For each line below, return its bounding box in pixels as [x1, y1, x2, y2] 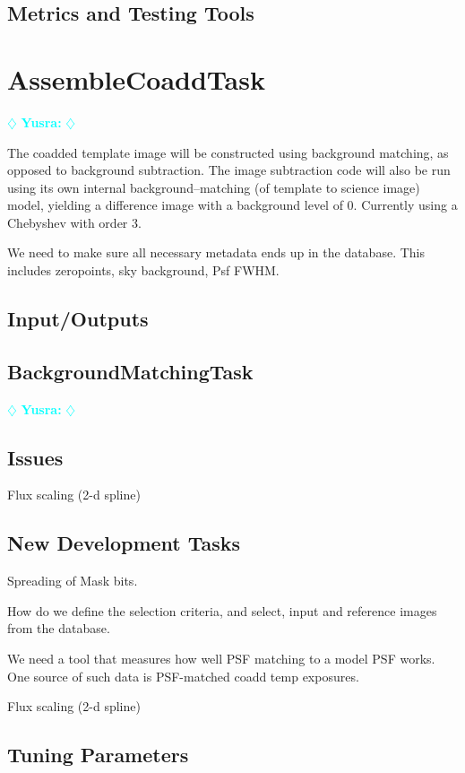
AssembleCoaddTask [7, 60, 265, 97]
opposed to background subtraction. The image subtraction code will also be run [7, 161, 451, 179]
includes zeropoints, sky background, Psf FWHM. [7, 261, 280, 280]
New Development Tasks [7, 529, 241, 557]
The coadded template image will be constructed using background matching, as [7, 143, 449, 161]
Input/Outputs [7, 305, 149, 333]
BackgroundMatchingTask [7, 357, 254, 385]
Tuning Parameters [7, 741, 189, 769]
